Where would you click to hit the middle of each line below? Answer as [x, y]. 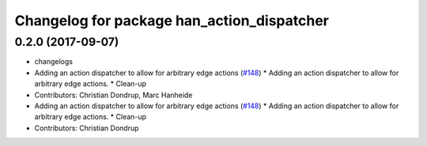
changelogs [53, 62]
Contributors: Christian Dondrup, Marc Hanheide [113, 95]
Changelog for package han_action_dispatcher [172, 21]
